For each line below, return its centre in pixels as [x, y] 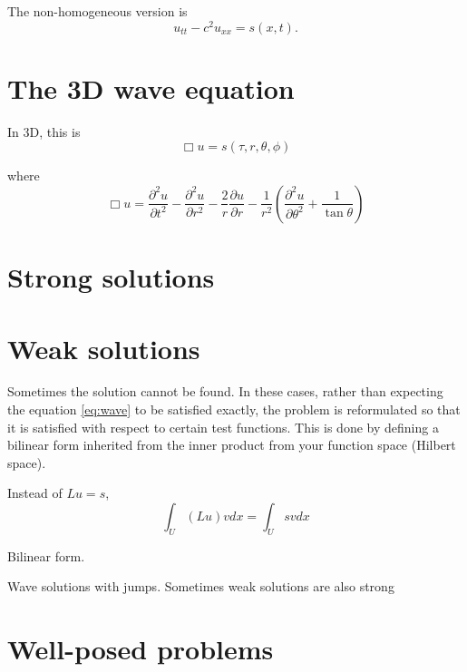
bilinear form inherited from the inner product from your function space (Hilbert [232, 445]
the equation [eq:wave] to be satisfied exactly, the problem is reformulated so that [234, 409]
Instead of [35, 493]
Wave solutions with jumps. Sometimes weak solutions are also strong [201, 586]
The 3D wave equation [151, 88]
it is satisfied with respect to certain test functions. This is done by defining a [223, 427]
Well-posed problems [141, 649]
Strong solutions [111, 277]
